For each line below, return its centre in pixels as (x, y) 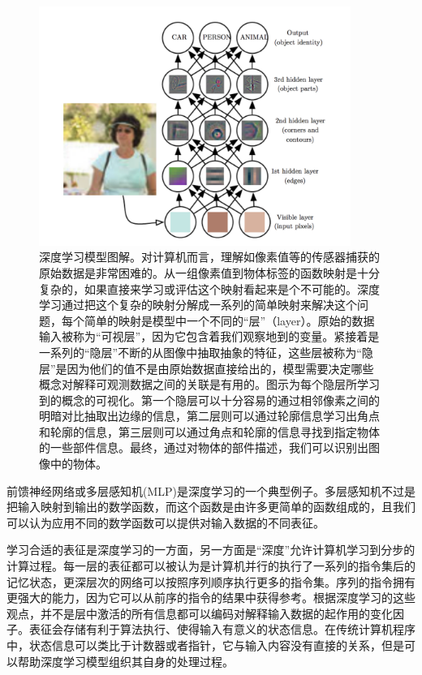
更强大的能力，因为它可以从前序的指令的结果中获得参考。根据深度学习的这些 (211, 598)
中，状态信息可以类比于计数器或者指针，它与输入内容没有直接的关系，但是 (205, 645)
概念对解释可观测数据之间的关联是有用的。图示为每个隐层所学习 (209, 384)
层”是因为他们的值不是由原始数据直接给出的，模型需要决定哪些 (207, 368)
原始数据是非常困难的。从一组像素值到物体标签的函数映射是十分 (209, 272)
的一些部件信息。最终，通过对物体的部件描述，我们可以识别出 (204, 447)
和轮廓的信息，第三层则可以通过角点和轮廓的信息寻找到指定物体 (209, 431)
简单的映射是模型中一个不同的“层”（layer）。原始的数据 (229, 320)
